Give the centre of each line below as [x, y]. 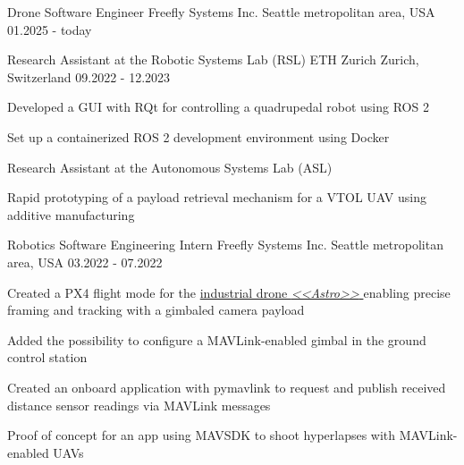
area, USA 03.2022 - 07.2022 [85, 262]
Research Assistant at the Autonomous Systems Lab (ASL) [170, 167]
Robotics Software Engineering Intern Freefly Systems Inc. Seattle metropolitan [225, 245]
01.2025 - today [50, 29]
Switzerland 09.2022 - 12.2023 [89, 76]
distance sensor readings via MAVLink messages [139, 405]
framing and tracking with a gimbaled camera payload [156, 310]
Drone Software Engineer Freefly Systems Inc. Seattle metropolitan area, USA [221, 12]
